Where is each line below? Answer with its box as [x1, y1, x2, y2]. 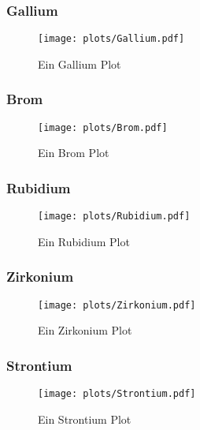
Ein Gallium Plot [38, 55, 121, 72]
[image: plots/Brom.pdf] [38, 122, 168, 133]
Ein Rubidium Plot [38, 233, 130, 249]
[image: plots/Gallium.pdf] [38, 33, 185, 45]
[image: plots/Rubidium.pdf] [38, 211, 191, 222]
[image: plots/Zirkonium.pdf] [38, 299, 196, 311]
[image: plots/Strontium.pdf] [38, 388, 196, 400]
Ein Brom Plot [38, 144, 109, 161]
